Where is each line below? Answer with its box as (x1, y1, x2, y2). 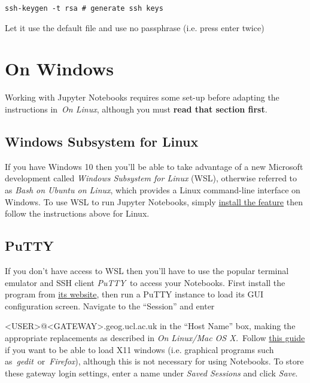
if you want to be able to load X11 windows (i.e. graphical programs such (5, 343, 274, 355)
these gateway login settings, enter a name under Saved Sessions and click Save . (5, 366, 298, 379)
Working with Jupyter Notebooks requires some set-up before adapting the (5, 91, 279, 104)
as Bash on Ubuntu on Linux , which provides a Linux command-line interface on (5, 183, 300, 196)
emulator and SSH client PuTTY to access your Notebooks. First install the (5, 276, 285, 288)
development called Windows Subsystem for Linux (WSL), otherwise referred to (5, 172, 297, 184)
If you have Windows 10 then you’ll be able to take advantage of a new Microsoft (5, 160, 303, 172)
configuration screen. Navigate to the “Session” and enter (5, 299, 215, 312)
